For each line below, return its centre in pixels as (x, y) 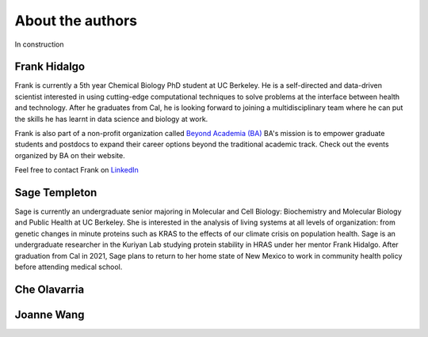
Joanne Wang (50, 314)
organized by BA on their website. (70, 155)
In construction (39, 44)
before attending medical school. (69, 267)
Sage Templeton (56, 193)
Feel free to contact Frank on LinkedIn (76, 170)
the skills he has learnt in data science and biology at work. (111, 119)
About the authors (76, 21)
